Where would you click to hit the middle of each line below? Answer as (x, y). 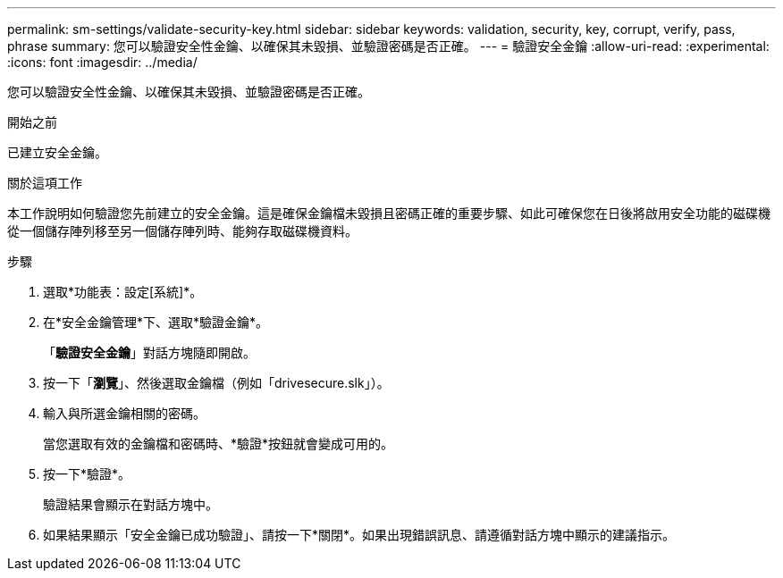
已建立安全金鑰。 (57, 152)
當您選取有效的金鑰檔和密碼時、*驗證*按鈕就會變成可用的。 (219, 444)
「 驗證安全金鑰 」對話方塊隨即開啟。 (149, 352)
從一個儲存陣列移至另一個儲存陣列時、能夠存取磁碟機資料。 (182, 231)
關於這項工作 (45, 183)
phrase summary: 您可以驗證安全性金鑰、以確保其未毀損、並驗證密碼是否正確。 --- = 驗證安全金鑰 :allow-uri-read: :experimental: (388, 46)
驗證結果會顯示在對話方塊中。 (130, 504)
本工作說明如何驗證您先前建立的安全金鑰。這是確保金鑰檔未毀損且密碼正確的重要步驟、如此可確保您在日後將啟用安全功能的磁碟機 (389, 213)
